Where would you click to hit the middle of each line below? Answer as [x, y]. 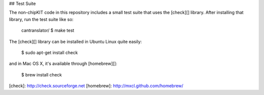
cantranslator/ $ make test [48, 30]
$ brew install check [42, 75]
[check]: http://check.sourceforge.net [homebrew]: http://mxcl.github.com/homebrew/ [96, 86]
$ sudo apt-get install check [50, 52]
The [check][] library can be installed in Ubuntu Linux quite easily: [75, 41]
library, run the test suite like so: [41, 19]
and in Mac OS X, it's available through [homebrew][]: [63, 64]
